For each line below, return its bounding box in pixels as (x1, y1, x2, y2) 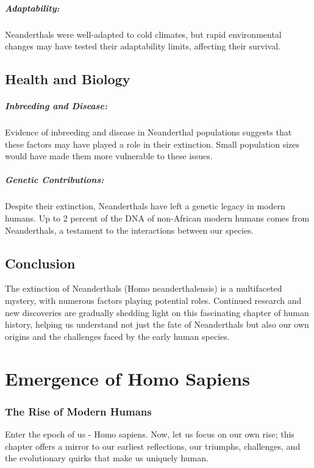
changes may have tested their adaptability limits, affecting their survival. (5, 40, 280, 52)
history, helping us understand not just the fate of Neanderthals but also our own (5, 318, 309, 331)
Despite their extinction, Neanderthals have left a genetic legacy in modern (5, 200, 285, 212)
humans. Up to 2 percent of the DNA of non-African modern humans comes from (5, 212, 310, 225)
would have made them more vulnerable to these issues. (5, 149, 213, 162)
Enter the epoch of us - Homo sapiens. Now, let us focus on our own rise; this (5, 427, 294, 440)
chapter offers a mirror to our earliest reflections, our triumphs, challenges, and (5, 439, 301, 452)
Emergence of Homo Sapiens (5, 365, 250, 391)
